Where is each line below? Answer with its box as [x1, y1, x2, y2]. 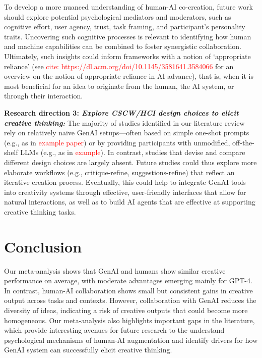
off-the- [232, 137, 254, 147]
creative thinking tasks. [4, 206, 76, 217]
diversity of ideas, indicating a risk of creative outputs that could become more [4, 304, 248, 315]
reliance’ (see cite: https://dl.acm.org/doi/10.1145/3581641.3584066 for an [4, 61, 234, 71]
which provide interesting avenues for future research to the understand [4, 325, 225, 335]
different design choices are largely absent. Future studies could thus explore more [4, 157, 257, 167]
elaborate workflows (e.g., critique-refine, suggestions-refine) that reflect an [4, 167, 235, 177]
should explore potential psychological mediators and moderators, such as [4, 11, 231, 22]
